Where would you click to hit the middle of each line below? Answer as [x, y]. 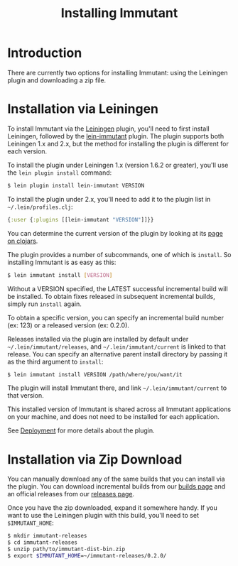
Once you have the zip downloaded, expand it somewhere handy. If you [113, 508]
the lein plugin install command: [60, 173]
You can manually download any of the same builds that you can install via [116, 479]
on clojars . [23, 241]
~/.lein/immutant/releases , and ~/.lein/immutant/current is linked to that [117, 347]
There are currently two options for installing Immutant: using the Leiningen [118, 72]
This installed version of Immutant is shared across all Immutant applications [119, 409]
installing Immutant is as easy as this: [62, 262]
